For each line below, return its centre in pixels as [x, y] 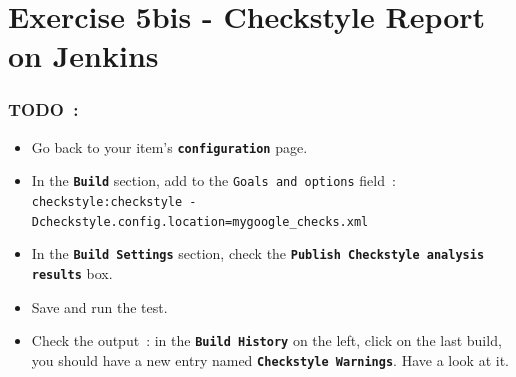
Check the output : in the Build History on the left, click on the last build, [266, 340]
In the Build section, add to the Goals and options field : [213, 180]
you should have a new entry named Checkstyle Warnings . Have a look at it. [270, 359]
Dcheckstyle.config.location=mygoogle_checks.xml [200, 221]
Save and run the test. [99, 306]
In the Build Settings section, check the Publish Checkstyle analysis [258, 253]
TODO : [43, 109]
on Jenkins [83, 55]
